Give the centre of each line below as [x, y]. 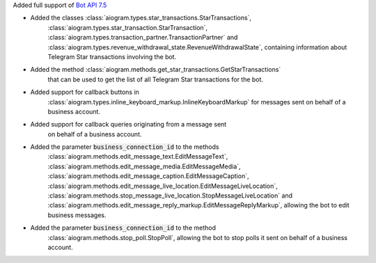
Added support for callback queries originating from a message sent [128, 125]
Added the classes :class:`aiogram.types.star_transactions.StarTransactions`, [141, 18]
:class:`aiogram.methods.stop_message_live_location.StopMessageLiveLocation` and [170, 196]
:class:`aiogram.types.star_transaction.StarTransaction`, [128, 27]
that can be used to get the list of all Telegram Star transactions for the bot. [156, 79]
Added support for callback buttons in [85, 92]
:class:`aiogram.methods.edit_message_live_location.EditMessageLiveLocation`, [163, 186]
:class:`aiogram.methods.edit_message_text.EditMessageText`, [138, 157]
